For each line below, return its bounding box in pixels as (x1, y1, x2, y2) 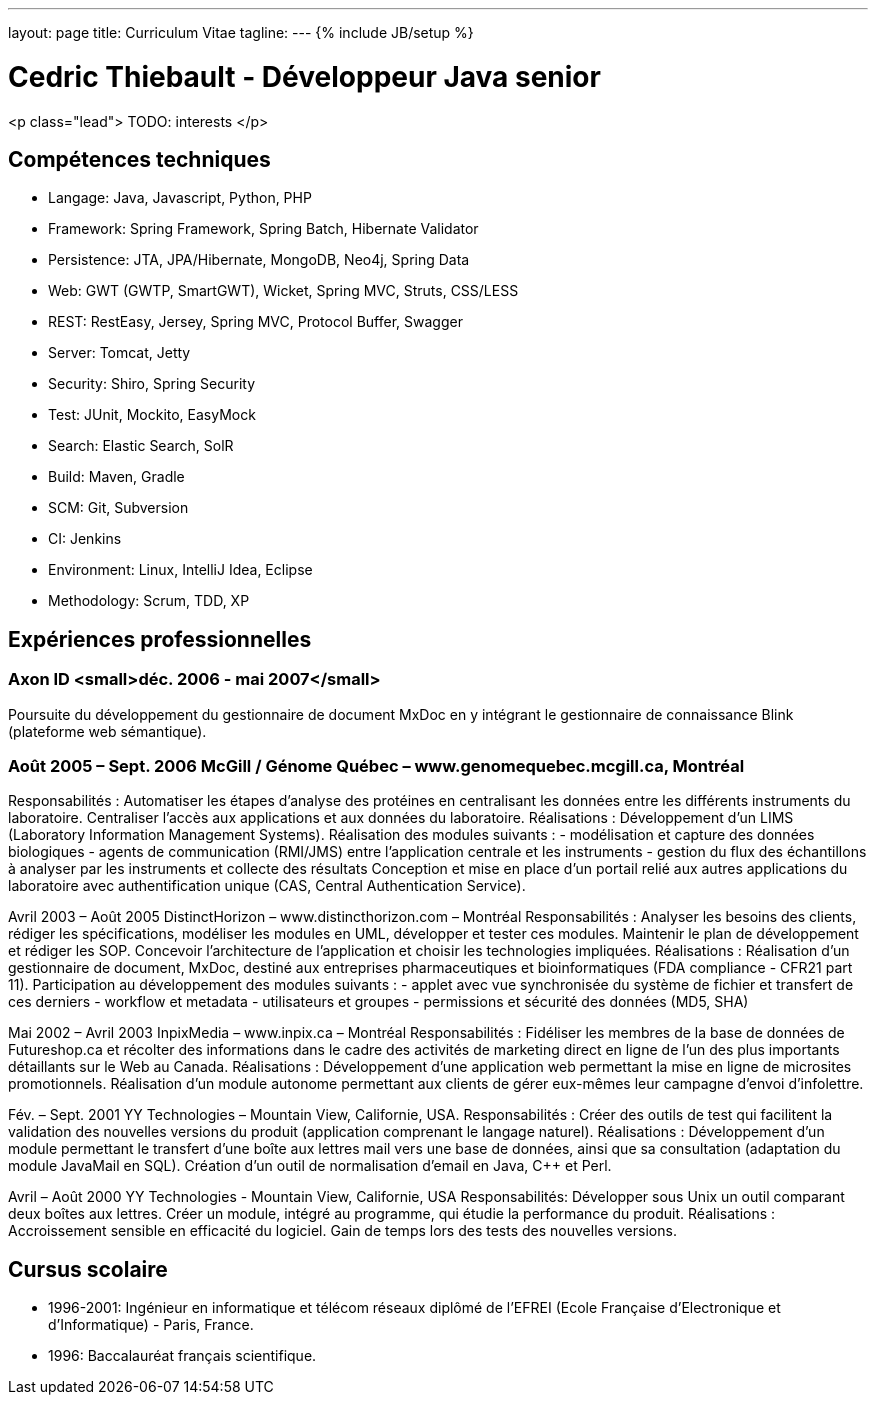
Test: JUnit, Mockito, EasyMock (48, 406, 256, 424)
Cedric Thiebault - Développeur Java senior (8, 59, 601, 94)
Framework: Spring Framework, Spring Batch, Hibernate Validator (48, 220, 479, 238)
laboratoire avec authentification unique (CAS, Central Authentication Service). (8, 877, 526, 895)
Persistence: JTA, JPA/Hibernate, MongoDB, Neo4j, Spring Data (48, 251, 470, 269)
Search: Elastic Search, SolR (48, 437, 234, 455)
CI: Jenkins (48, 530, 122, 548)
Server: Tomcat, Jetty (48, 344, 191, 362)
